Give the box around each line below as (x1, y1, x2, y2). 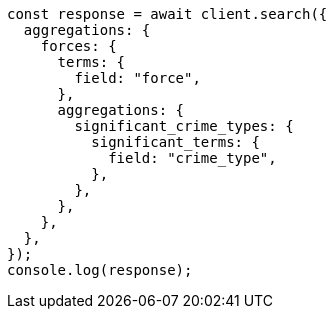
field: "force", (74, 70, 201, 86)
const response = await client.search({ (7, 6, 328, 22)
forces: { (40, 38, 117, 54)
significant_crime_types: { (74, 118, 294, 134)
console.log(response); (7, 262, 193, 278)
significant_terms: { (91, 134, 260, 150)
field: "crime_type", (108, 150, 277, 166)
